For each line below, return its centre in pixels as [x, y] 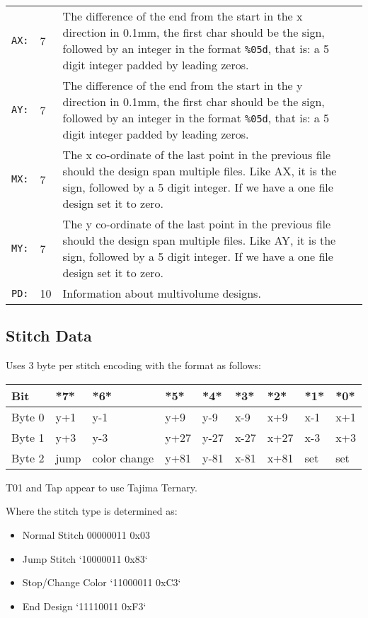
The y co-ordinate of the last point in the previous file [197, 224]
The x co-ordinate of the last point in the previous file [197, 154]
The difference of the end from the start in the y [183, 85]
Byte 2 [28, 457]
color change [123, 457]
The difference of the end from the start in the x [183, 16]
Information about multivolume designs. [162, 293]
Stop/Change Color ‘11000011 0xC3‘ [102, 582]
